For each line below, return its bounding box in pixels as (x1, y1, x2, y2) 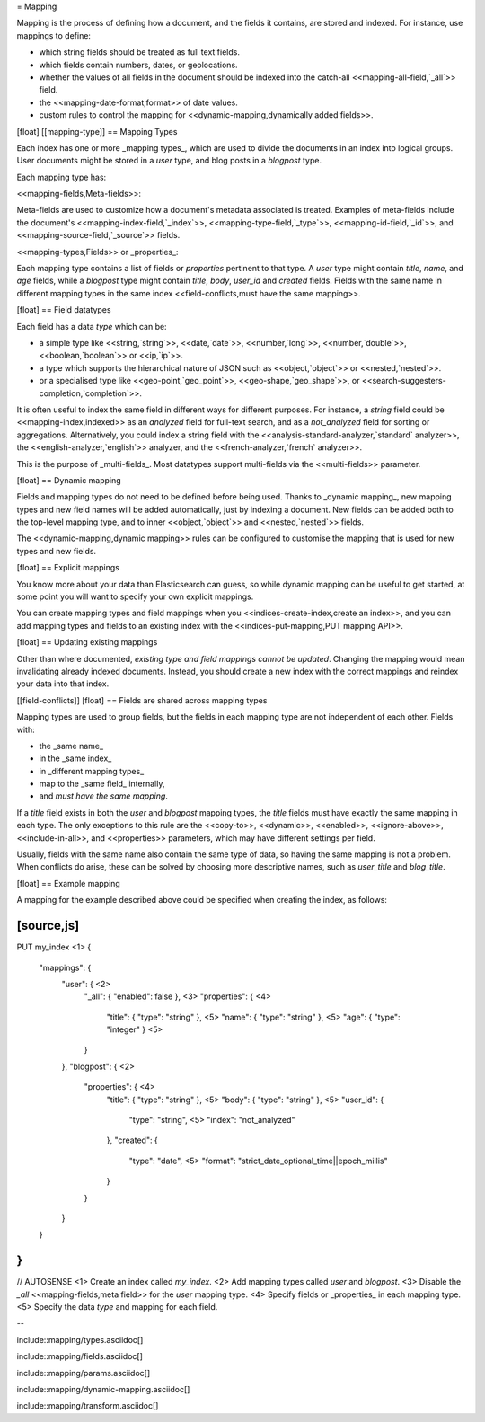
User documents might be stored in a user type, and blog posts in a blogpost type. (16, 155, 322, 166)
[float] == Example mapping (16, 878, 120, 888)
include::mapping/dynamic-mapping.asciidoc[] (16, 1384, 190, 1395)
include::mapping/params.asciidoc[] (16, 1367, 151, 1378)
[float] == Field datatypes (16, 305, 111, 315)
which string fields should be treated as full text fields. (39, 47, 240, 57)
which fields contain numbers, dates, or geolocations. (39, 59, 238, 70)
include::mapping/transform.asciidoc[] (16, 1400, 159, 1411)
